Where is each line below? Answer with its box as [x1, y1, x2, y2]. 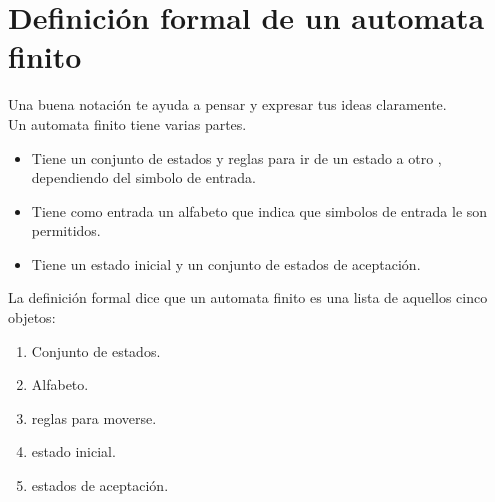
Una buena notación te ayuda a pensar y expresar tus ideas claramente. [8, 94, 447, 115]
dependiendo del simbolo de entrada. [31, 167, 256, 188]
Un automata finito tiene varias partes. [8, 113, 247, 134]
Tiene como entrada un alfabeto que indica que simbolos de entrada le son [31, 200, 488, 221]
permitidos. [31, 220, 101, 241]
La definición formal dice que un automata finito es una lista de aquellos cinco [8, 287, 488, 308]
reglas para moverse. [31, 407, 157, 428]
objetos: [8, 307, 56, 328]
